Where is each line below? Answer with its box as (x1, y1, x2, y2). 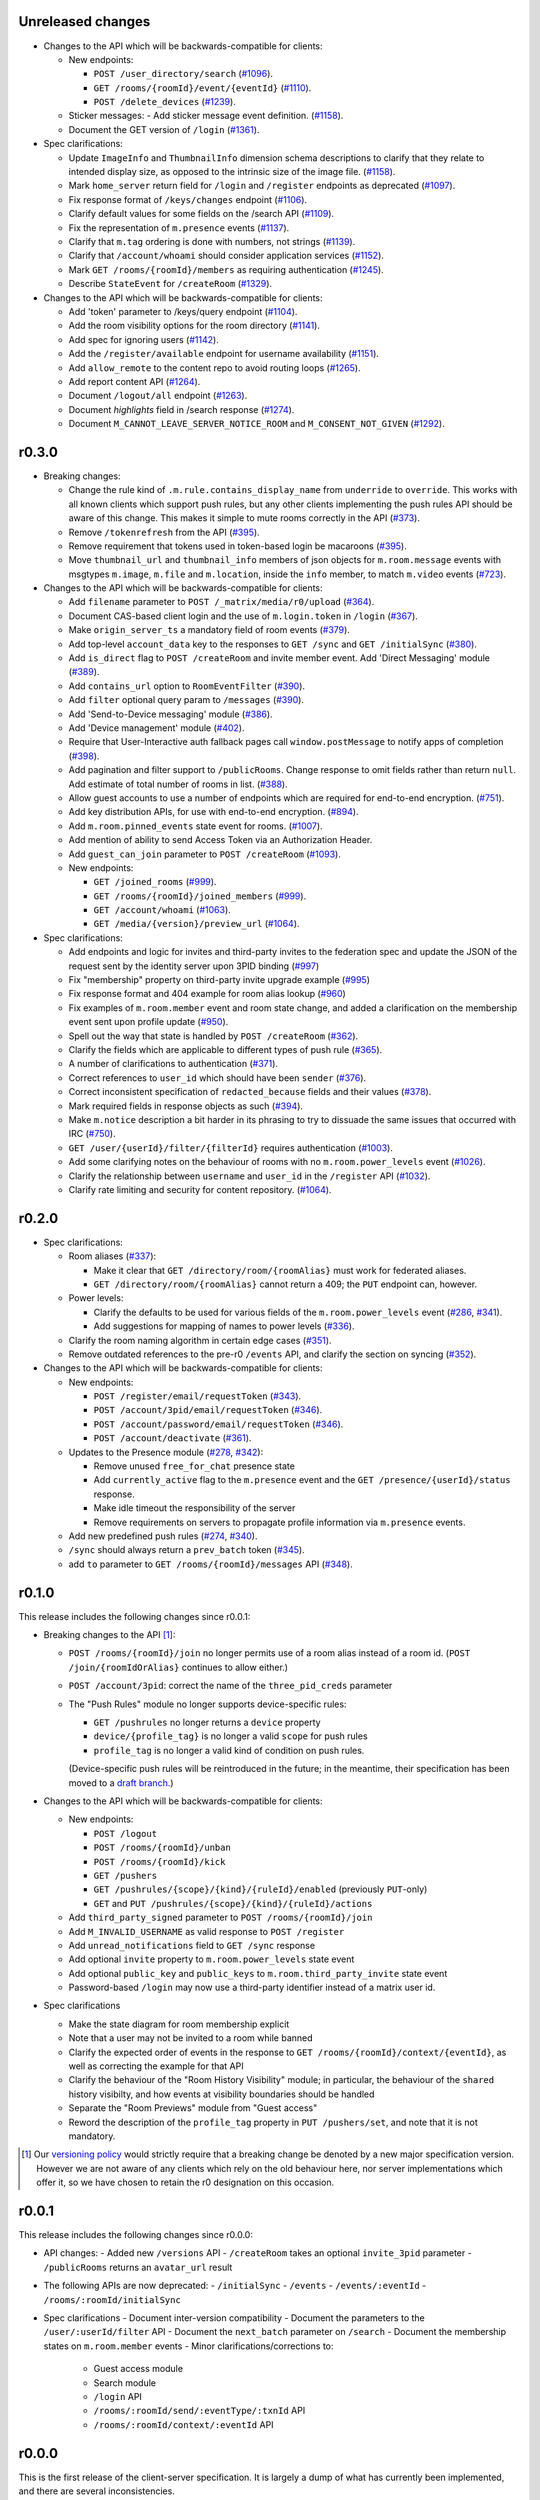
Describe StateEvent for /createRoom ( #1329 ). (68, 278, 273, 290)
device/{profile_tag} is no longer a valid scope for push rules (93, 1730, 369, 1742)
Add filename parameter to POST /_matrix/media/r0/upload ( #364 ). (68, 596, 375, 608)
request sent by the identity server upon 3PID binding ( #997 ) (68, 960, 320, 972)
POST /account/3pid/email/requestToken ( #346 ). (93, 1404, 323, 1416)
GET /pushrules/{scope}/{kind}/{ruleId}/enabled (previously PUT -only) (93, 1883, 428, 1895)
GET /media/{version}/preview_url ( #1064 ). (93, 918, 300, 930)
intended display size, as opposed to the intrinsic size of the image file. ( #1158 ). (68, 166, 396, 178)
